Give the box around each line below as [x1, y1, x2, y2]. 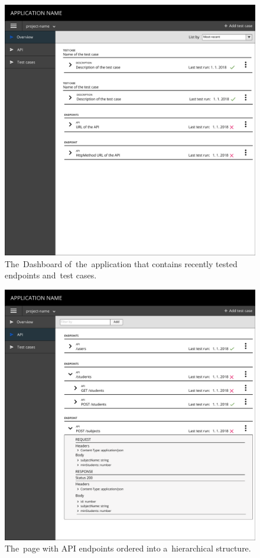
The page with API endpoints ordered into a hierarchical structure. [5, 542, 251, 554]
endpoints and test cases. [5, 269, 97, 281]
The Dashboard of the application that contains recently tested [5, 257, 238, 270]
